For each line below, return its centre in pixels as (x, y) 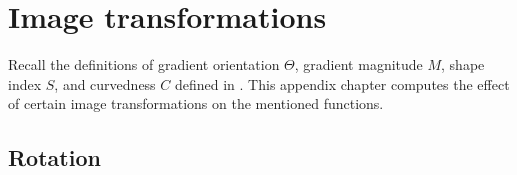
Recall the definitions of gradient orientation (144, 64)
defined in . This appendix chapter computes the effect (342, 83)
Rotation (54, 157)
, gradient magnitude (358, 64)
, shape (463, 64)
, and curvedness (105, 83)
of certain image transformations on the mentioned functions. (196, 103)
